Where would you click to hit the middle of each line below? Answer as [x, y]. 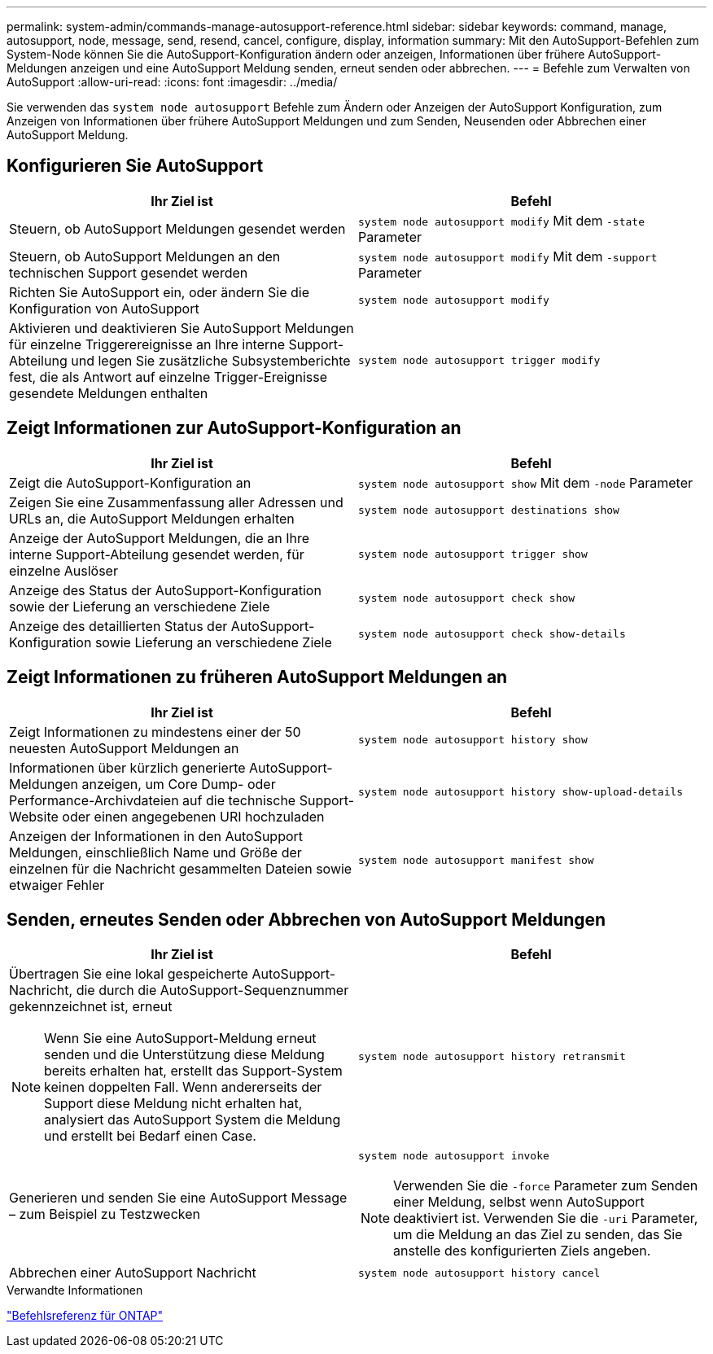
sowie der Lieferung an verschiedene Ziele [140, 606]
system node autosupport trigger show [473, 554]
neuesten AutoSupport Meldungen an [124, 748]
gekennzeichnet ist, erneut [91, 1007]
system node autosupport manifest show [476, 861]
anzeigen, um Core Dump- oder [179, 784]
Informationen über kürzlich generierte [127, 767]
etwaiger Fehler [57, 885]
